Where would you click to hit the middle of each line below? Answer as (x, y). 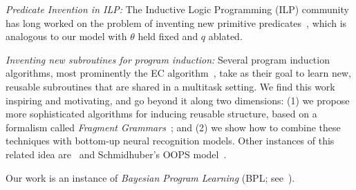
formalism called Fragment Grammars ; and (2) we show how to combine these (173, 127)
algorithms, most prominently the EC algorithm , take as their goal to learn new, (178, 73)
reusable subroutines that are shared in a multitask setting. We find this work (170, 86)
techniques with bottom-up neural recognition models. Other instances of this (170, 141)
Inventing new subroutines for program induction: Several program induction (168, 59)
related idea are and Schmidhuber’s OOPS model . (116, 154)
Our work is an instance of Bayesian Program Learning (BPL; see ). (150, 177)
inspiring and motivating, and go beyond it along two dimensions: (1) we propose (178, 100)
